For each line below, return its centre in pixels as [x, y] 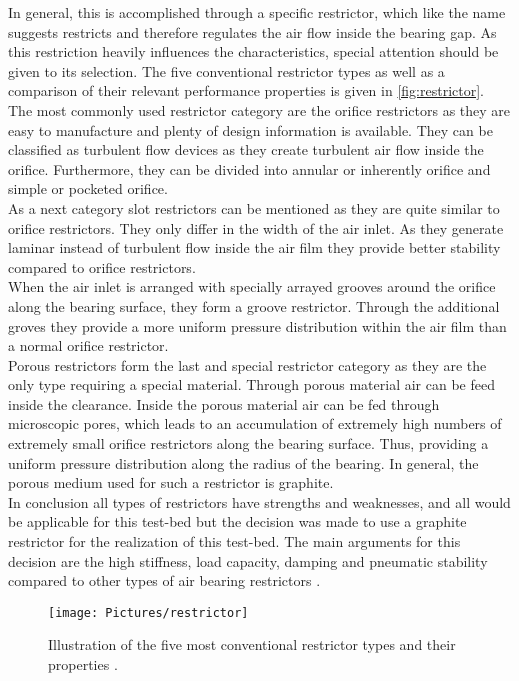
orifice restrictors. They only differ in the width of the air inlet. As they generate [256, 227]
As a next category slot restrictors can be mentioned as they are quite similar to [254, 207]
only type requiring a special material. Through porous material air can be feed [251, 384]
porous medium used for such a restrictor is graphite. [171, 482]
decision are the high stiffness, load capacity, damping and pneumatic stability [248, 560]
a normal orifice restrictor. [88, 345]
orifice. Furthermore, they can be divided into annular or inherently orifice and [249, 168]
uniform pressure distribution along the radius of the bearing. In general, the [243, 462]
